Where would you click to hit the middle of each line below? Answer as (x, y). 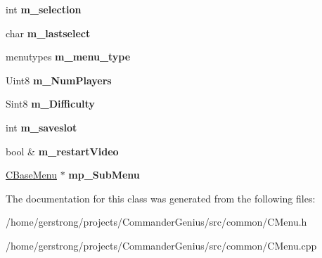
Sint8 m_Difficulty (50, 104)
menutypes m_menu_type (68, 57)
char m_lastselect (48, 33)
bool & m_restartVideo (62, 151)
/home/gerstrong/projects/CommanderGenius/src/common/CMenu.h (156, 222)
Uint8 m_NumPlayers (59, 80)
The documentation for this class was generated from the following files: (161, 198)
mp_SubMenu (104, 175)
